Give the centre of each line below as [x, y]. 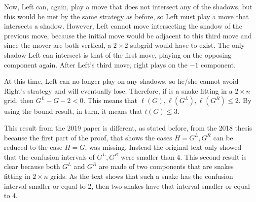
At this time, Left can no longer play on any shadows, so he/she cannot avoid [121, 81]
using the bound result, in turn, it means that [73, 111]
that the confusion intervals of [49, 156]
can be [223, 137]
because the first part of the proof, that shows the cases [88, 137]
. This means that [110, 100]
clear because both [32, 166]
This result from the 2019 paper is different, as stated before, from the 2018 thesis [128, 127]
